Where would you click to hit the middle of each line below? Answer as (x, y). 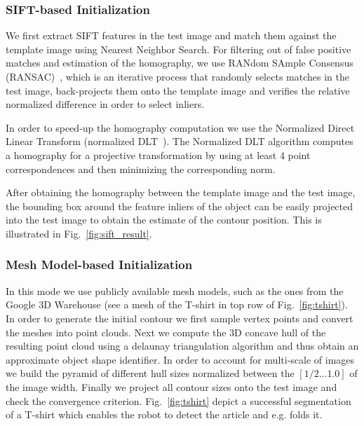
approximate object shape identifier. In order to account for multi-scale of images (180, 359)
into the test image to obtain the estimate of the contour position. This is (164, 220)
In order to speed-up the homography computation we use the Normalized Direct (180, 127)
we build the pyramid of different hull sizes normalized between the (150, 373)
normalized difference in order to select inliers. (105, 104)
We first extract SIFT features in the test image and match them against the (171, 35)
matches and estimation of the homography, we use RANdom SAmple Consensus (180, 63)
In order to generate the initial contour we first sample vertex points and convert (180, 318)
